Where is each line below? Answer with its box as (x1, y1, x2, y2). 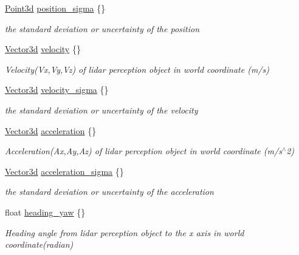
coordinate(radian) (5, 238, 74, 251)
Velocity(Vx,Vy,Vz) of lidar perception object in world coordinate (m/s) (5, 63, 269, 75)
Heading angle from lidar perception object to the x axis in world (5, 226, 244, 239)
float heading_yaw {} (5, 205, 86, 218)
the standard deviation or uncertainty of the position (5, 22, 200, 35)
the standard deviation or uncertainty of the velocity (5, 103, 198, 116)
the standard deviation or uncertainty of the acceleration (5, 185, 214, 198)
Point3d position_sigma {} (5, 2, 106, 14)
